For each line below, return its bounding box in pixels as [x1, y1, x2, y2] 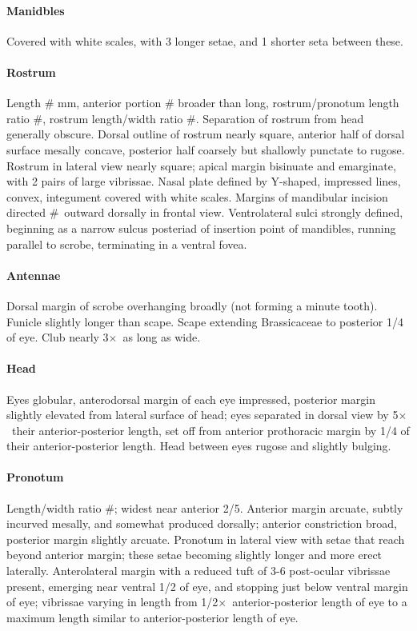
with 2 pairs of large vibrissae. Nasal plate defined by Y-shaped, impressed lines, [6, 173, 401, 190]
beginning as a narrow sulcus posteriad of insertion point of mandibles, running [6, 219, 396, 236]
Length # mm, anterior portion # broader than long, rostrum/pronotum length [6, 94, 399, 111]
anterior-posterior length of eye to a [232, 593, 407, 610]
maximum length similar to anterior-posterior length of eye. [6, 609, 299, 625]
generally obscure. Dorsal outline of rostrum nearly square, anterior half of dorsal [6, 126, 405, 142]
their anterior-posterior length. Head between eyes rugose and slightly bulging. [6, 437, 391, 454]
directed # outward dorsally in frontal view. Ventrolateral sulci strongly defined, [6, 204, 403, 221]
